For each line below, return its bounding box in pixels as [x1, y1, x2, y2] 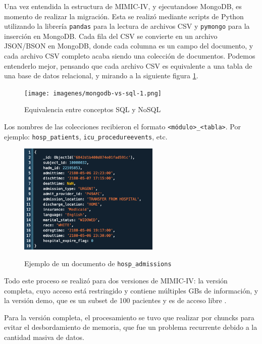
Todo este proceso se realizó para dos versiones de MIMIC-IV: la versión [4, 275, 228, 286]
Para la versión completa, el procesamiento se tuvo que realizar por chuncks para [4, 312, 254, 322]
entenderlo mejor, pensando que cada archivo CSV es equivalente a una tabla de [4, 60, 252, 71]
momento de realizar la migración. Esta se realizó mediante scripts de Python [4, 11, 244, 21]
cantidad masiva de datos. [4, 331, 84, 342]
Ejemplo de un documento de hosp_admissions [24, 258, 172, 269]
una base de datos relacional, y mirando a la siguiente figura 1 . [4, 70, 198, 81]
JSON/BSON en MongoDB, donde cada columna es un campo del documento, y [4, 40, 253, 51]
